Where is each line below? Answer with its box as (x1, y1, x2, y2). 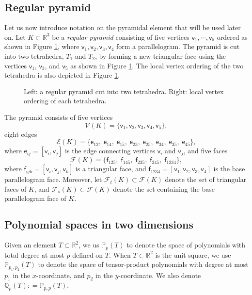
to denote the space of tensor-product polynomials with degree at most (38, 259, 249, 269)
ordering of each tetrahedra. (24, 96, 107, 106)
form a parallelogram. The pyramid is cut (116, 41, 240, 51)
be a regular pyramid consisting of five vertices (52, 32, 189, 42)
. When (109, 249, 131, 260)
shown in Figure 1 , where (4, 41, 79, 51)
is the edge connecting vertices (65, 146, 156, 156)
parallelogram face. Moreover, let (4, 174, 102, 184)
